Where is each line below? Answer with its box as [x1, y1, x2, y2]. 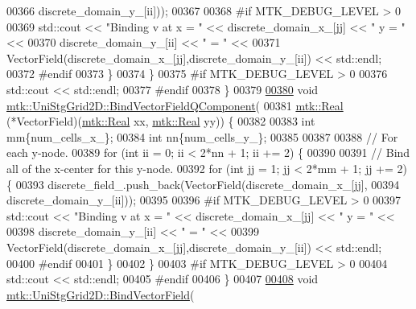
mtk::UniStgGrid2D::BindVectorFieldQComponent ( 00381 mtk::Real [6, 97, 344, 113]
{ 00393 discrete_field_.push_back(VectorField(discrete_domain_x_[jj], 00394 [6, 175, 400, 192]
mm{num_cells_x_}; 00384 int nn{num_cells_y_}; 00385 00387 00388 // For [6, 128, 398, 145]
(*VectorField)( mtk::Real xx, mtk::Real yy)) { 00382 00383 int [6, 113, 315, 130]
